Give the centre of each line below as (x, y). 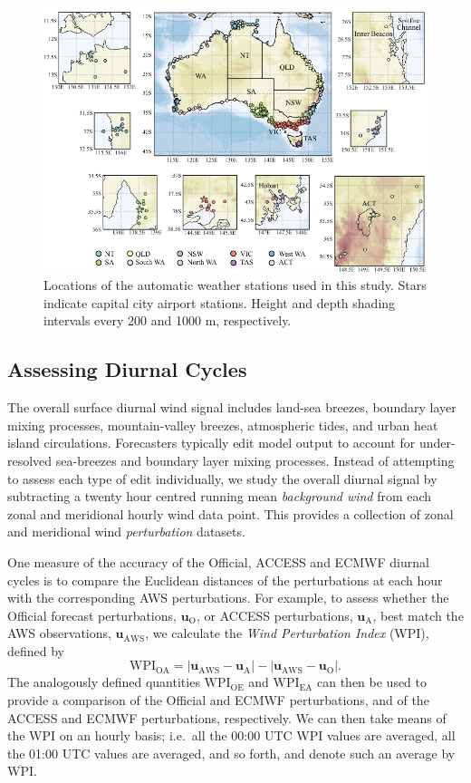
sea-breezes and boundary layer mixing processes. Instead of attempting (255, 460)
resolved (30, 460)
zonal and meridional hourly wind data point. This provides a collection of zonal (231, 513)
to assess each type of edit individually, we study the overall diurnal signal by (222, 478)
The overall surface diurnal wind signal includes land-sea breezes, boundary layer (232, 407)
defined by (36, 650)
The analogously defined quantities (104, 682)
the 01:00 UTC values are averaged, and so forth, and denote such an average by (231, 753)
